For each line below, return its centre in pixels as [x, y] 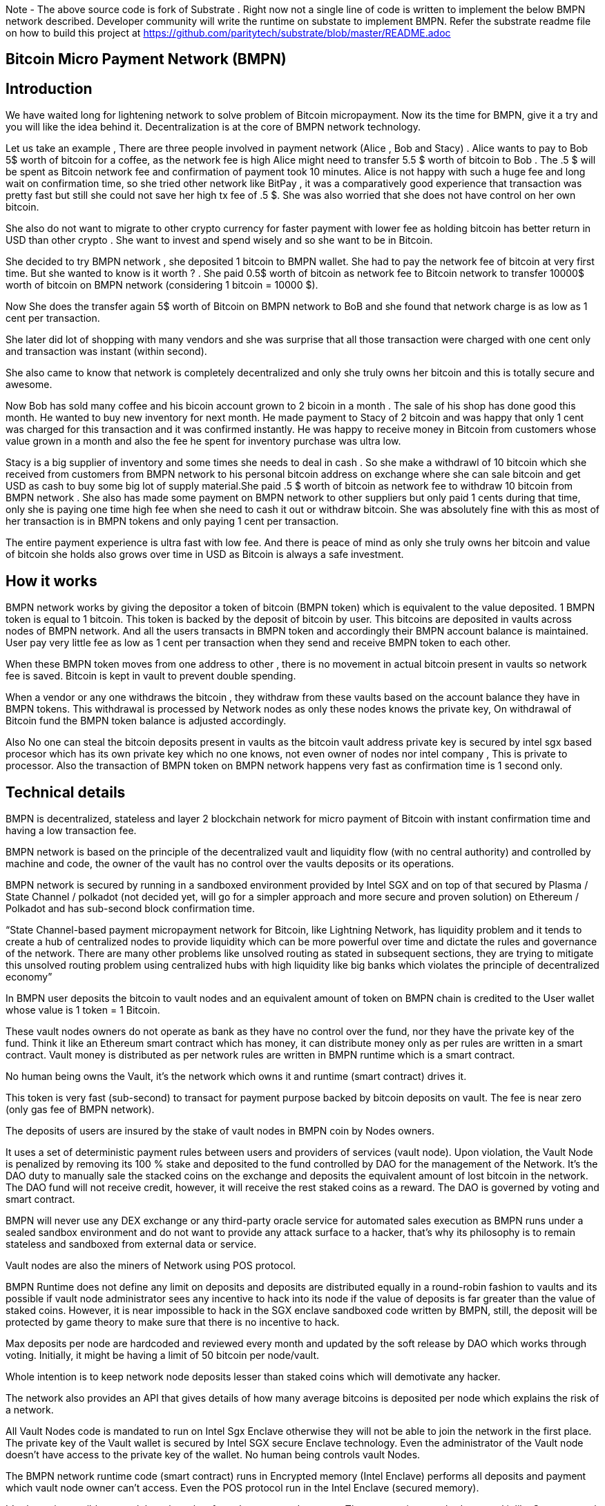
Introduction [49, 88]
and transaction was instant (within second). [106, 351]
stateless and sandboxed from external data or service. [131, 1244]
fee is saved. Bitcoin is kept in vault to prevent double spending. [151, 676]
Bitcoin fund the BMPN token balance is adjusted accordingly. [146, 721]
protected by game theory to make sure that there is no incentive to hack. [173, 1322]
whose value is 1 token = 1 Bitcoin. [83, 1010]
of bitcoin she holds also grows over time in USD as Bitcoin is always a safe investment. [205, 554]
